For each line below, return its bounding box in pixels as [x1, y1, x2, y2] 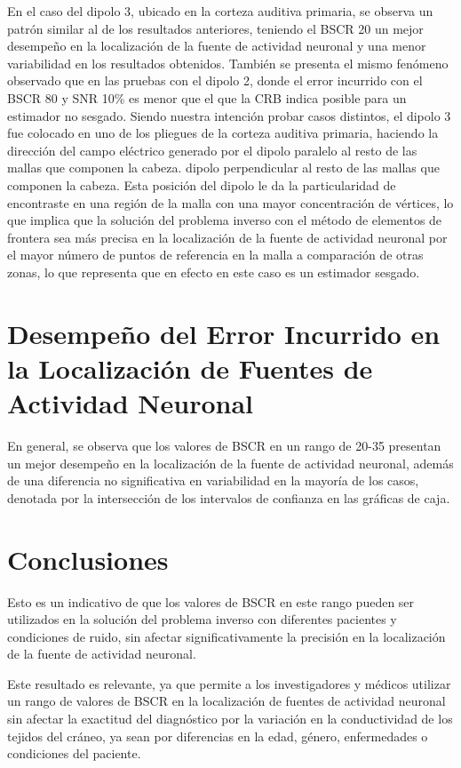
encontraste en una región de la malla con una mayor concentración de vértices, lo [7, 193, 454, 212]
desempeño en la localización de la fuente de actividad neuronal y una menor [7, 36, 426, 55]
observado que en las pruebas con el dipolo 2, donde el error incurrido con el [7, 71, 423, 90]
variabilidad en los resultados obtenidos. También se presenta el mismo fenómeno [7, 53, 449, 72]
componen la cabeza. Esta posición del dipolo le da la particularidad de [7, 175, 396, 194]
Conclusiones [7, 540, 169, 577]
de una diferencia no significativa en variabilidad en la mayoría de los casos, [7, 471, 419, 490]
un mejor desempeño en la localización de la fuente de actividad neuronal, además [7, 453, 454, 472]
